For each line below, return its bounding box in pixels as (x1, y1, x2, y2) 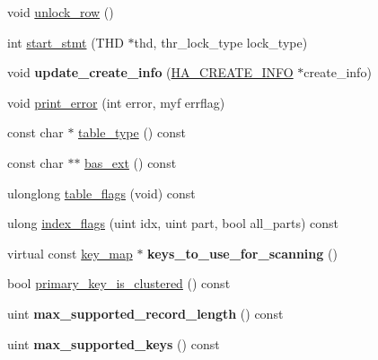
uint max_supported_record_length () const (7, 303, 284, 322)
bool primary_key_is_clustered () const (7, 274, 231, 293)
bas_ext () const (84, 153, 177, 171)
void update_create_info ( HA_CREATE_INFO (7, 63, 294, 82)
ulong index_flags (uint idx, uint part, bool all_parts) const (7, 214, 339, 233)
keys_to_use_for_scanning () (147, 243, 338, 262)
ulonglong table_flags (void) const (7, 183, 196, 202)
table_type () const (78, 123, 186, 142)
